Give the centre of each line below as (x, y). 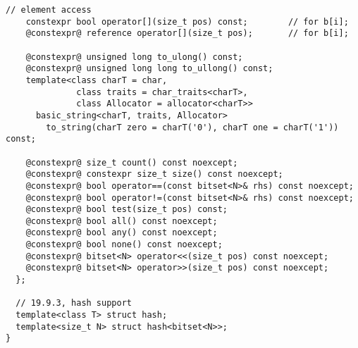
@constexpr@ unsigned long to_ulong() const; (134, 57)
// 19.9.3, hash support (74, 303)
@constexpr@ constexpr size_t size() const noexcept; (154, 174)
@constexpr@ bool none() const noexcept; (124, 245)
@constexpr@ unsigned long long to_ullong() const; (149, 69)
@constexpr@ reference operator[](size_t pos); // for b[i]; (187, 33)
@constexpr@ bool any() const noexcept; (122, 233)
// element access (49, 10)
